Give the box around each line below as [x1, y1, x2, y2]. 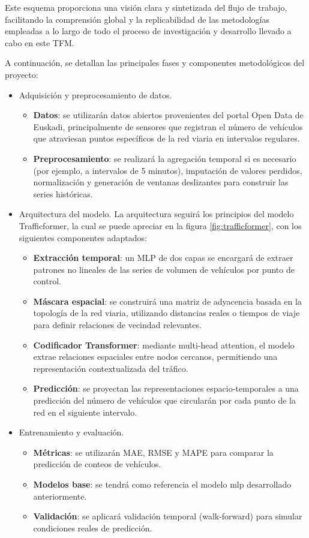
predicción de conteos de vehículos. [33, 458, 161, 470]
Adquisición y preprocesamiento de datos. [19, 88, 172, 101]
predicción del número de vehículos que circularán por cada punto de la [33, 394, 296, 407]
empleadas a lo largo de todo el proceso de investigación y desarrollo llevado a [5, 25, 292, 37]
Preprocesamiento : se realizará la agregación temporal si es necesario [33, 152, 296, 164]
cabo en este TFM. [5, 36, 74, 49]
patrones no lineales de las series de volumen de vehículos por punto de [33, 263, 295, 275]
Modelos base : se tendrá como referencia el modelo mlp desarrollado [33, 478, 292, 490]
